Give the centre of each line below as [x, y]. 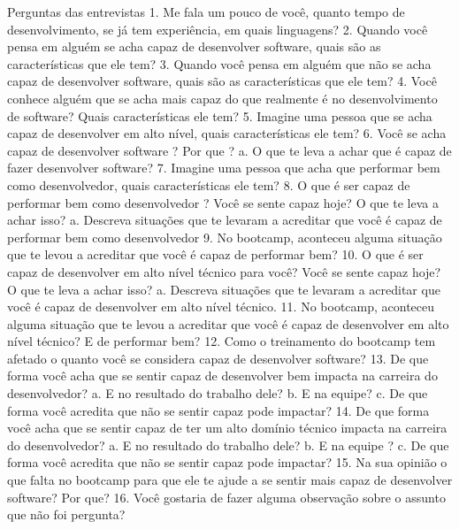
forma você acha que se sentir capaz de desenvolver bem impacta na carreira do [222, 376]
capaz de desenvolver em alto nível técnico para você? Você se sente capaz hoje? [224, 271]
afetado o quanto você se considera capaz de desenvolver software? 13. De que [218, 358]
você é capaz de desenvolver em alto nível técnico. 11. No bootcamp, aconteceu [221, 307]
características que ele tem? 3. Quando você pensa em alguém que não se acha [219, 63]
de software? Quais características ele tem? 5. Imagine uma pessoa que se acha [220, 115]
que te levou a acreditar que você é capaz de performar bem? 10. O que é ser [215, 254]
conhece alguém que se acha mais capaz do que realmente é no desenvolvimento [222, 98]
